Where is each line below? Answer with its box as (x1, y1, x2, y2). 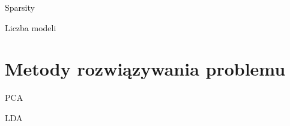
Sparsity (5, 1, 35, 13)
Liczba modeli (5, 21, 56, 34)
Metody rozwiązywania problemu (5, 56, 286, 81)
